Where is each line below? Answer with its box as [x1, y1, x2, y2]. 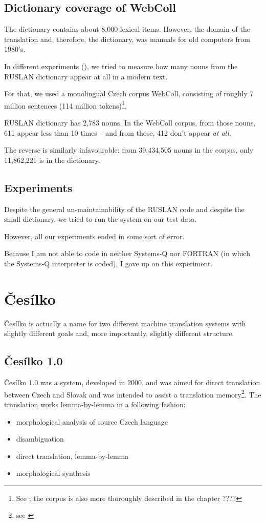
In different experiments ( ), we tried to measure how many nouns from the [4, 60, 238, 71]
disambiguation [16, 433, 64, 444]
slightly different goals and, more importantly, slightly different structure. [4, 328, 234, 339]
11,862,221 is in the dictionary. [4, 154, 100, 165]
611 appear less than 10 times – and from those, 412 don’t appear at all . [4, 127, 231, 138]
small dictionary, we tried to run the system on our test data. [4, 214, 197, 224]
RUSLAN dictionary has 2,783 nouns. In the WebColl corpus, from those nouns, [4, 117, 256, 128]
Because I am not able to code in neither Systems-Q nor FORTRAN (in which [4, 248, 250, 259]
